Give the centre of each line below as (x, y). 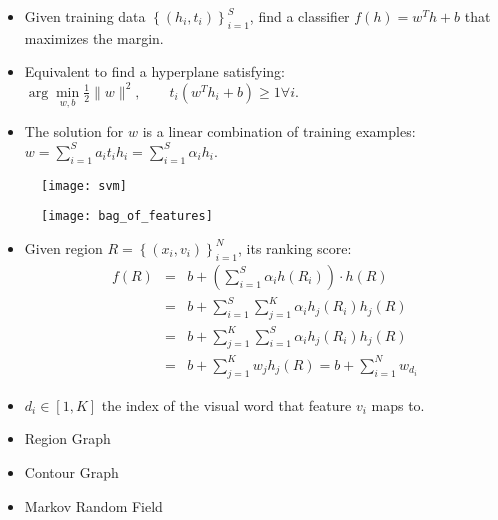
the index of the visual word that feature (226, 404)
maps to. (398, 404)
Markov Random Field (93, 505)
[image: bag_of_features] (127, 216)
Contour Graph (71, 471)
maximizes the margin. (94, 37)
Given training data (85, 16)
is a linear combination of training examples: (279, 131)
